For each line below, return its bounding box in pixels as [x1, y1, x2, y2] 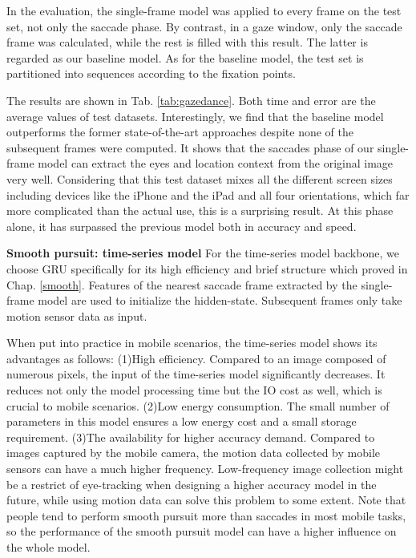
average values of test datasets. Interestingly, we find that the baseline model [6, 107, 384, 124]
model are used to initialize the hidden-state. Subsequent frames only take [38, 292, 402, 309]
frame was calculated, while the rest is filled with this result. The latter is [6, 34, 368, 51]
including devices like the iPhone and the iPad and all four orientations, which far [6, 186, 410, 203]
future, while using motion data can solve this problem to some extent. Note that [6, 491, 406, 508]
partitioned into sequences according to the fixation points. [6, 65, 296, 82]
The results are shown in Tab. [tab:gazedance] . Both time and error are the [6, 91, 376, 108]
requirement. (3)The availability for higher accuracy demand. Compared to [6, 428, 375, 445]
